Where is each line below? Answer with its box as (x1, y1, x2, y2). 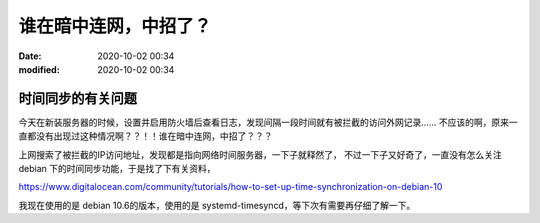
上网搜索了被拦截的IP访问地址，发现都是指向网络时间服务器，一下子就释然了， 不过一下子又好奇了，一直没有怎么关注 (18, 148, 502, 160)
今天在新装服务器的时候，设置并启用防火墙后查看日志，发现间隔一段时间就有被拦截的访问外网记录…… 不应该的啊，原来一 (18, 116, 519, 128)
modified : (18, 63, 60, 75)
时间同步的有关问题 (18, 90, 137, 107)
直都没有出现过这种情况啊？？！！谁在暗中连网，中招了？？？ (18, 130, 273, 142)
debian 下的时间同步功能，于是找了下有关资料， (18, 163, 216, 175)
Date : (18, 50, 42, 62)
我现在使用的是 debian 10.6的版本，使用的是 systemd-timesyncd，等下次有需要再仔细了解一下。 (18, 199, 416, 211)
